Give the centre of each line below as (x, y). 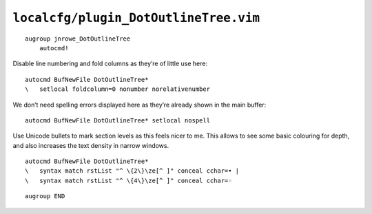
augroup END (45, 196)
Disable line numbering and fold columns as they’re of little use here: (110, 64)
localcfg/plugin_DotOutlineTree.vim (136, 18)
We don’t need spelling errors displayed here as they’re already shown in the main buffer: (139, 105)
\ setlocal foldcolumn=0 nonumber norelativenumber (117, 89)
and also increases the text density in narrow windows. (91, 145)
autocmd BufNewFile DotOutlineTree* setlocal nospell (117, 120)
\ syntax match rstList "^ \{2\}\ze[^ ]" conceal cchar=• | (132, 171)
